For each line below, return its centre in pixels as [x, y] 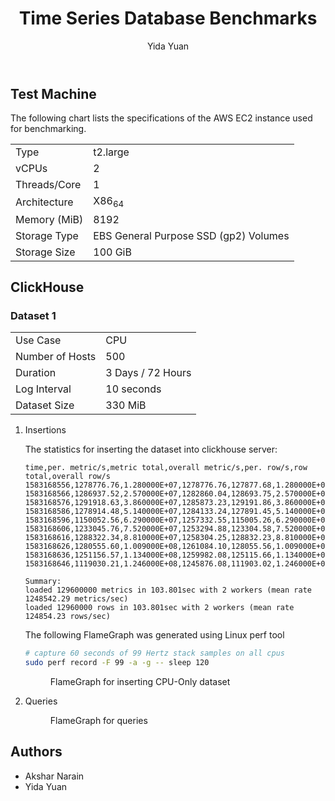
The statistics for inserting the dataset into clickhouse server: [151, 449]
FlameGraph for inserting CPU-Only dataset [140, 681]
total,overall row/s [67, 477]
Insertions [45, 430]
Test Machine [53, 93]
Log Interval [43, 389]
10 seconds [133, 389]
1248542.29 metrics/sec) [76, 599]
